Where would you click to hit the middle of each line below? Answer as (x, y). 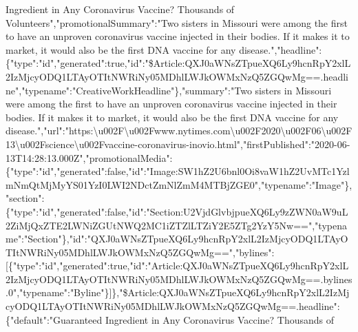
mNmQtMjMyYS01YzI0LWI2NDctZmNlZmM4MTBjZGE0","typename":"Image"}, (179, 184)
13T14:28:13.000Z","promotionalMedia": (89, 157)
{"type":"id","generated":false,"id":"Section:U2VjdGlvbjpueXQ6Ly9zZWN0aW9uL (177, 211)
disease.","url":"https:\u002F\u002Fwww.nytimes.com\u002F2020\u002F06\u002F (179, 131)
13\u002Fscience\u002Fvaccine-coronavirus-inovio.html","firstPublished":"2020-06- (178, 144)
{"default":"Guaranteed (54, 319)
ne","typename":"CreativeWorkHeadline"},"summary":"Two (129, 90)
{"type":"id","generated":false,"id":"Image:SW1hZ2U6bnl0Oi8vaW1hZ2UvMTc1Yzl (178, 171)
